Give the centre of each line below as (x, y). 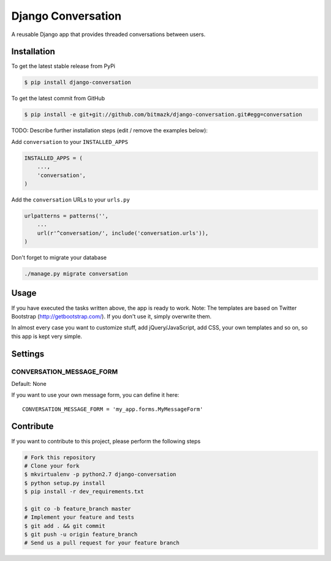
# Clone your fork (52, 466)
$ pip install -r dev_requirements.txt (84, 492)
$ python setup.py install (65, 483)
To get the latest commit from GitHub (58, 99)
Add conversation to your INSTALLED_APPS (70, 141)
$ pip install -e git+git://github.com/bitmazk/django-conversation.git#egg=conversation (163, 115)
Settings (28, 354)
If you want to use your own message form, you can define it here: (95, 395)
